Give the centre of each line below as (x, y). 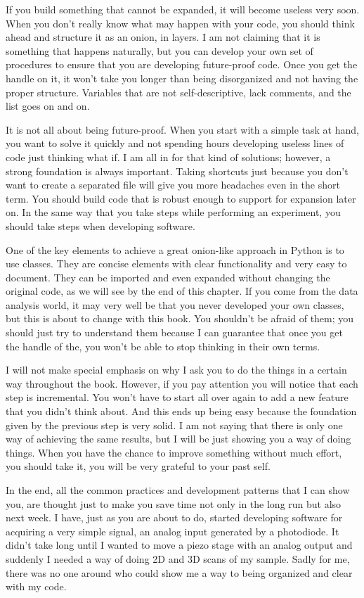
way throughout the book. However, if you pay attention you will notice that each (182, 383)
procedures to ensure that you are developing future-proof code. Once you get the (182, 64)
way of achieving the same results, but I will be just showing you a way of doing (178, 439)
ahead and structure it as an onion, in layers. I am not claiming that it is (163, 37)
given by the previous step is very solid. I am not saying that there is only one (174, 425)
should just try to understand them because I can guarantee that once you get (174, 332)
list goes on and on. (48, 106)
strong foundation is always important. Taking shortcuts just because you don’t (177, 171)
